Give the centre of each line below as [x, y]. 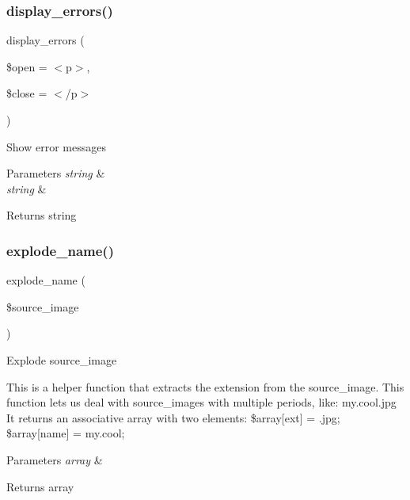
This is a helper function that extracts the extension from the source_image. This [205, 386]
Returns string [42, 215]
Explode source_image [62, 359]
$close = [27, 93]
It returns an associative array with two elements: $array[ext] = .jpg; [173, 417]
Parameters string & [56, 173]
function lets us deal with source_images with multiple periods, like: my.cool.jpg [201, 402]
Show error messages [56, 146]
